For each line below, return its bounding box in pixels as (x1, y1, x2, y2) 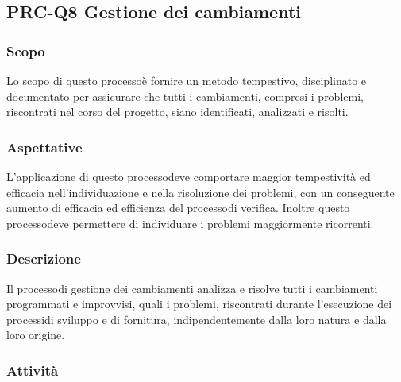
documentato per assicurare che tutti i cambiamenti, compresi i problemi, (6, 87, 364, 104)
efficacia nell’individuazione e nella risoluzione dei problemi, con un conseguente (6, 183, 395, 200)
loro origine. (6, 326, 65, 343)
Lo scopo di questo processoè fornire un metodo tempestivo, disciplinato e (6, 72, 367, 88)
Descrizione (6, 249, 81, 268)
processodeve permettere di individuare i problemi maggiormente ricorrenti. (6, 214, 374, 231)
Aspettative (6, 137, 83, 156)
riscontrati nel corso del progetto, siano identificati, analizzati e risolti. (6, 103, 349, 120)
